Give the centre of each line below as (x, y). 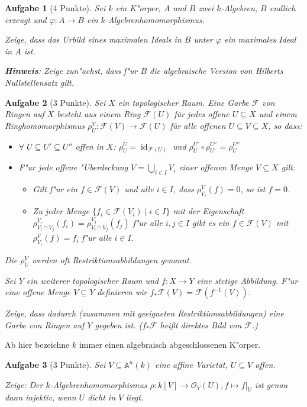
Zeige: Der (24, 384)
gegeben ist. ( (119, 324)
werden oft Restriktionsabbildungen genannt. (112, 259)
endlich (282, 8)
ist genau (271, 384)
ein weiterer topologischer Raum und (93, 280)
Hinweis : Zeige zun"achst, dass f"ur (71, 71)
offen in (89, 146)
